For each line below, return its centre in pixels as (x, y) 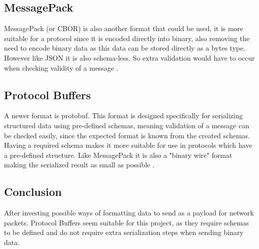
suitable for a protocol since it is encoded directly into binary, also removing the (127, 38)
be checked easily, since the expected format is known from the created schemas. (127, 135)
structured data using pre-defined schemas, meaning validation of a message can (127, 125)
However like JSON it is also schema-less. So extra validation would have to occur (129, 57)
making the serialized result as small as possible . (79, 165)
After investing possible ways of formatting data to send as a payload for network (129, 213)
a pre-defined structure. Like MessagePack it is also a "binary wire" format (118, 155)
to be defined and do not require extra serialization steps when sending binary (124, 232)
